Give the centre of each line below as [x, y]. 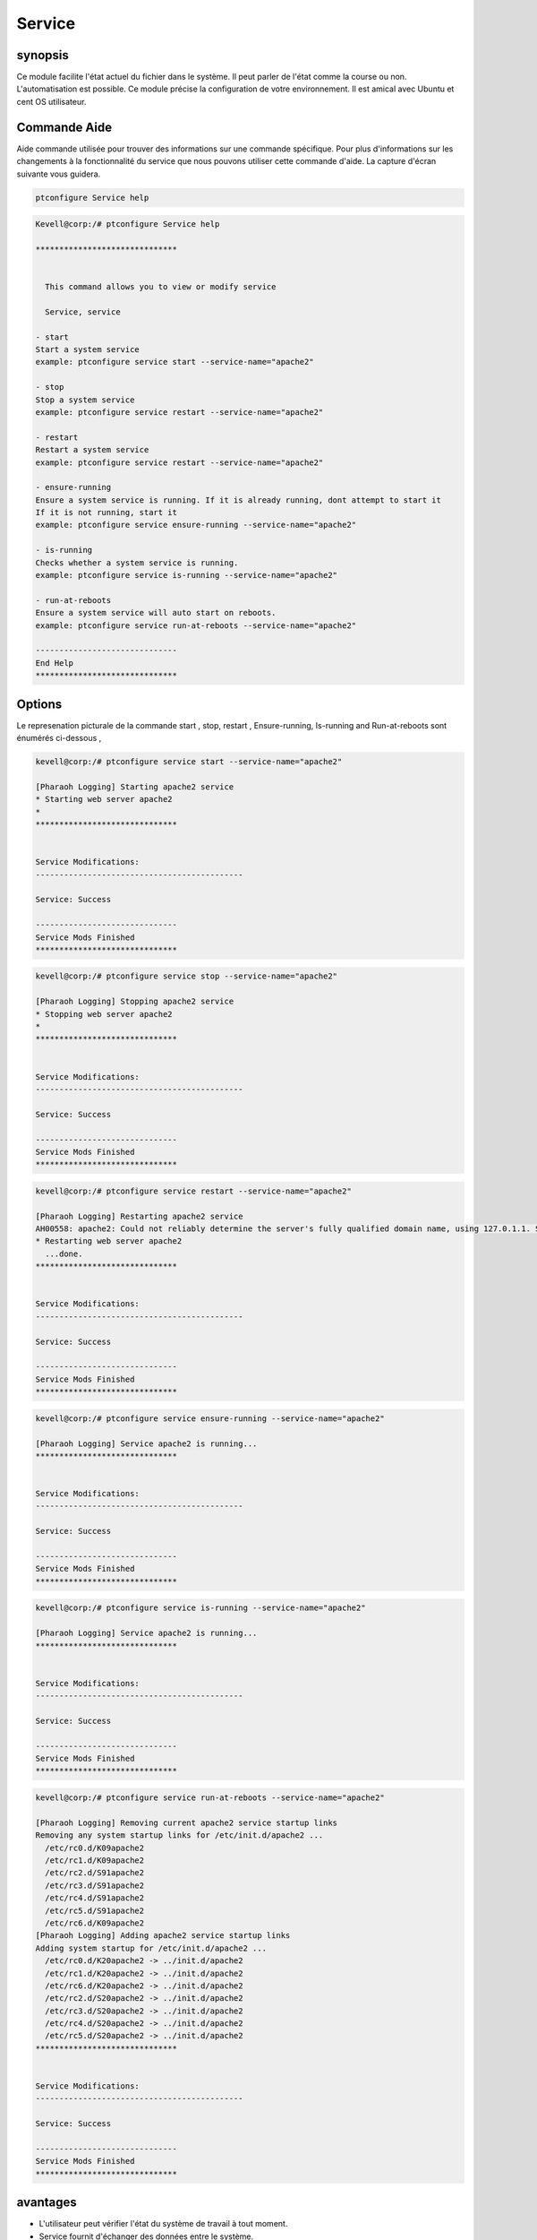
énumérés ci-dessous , [59, 738]
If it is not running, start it [107, 513]
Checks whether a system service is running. [137, 563]
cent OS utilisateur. [51, 101]
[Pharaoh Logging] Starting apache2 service [135, 787]
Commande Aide [64, 127]
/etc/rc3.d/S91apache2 [95, 1885]
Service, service [83, 312]
